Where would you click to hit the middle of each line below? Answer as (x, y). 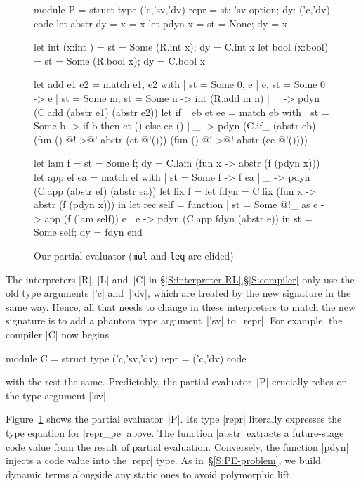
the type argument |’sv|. (57, 395)
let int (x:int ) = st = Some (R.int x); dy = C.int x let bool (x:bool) (181, 47)
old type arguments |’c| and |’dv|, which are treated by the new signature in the (178, 293)
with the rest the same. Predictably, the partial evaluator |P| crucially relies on (177, 382)
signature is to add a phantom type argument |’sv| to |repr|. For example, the (174, 320)
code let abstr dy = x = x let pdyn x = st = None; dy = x (161, 23)
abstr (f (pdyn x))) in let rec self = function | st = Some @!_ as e (176, 204)
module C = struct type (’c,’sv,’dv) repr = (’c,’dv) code (126, 358)
